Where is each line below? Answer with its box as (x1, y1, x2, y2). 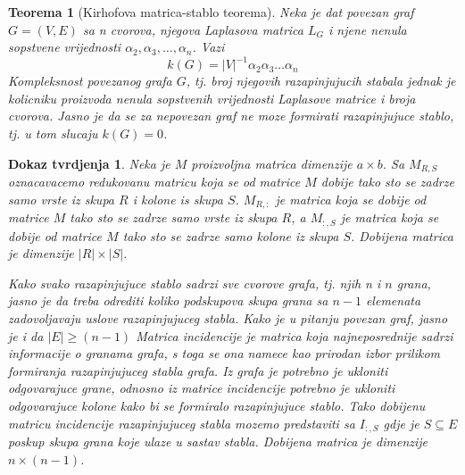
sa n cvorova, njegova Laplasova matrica (82, 20, 303, 38)
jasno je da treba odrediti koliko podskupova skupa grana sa (8, 291, 328, 310)
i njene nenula (328, 20, 407, 38)
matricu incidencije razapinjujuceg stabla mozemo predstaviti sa (8, 413, 355, 432)
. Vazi (192, 37, 225, 56)
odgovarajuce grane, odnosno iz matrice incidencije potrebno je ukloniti (8, 379, 395, 397)
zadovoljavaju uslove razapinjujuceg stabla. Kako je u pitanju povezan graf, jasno (8, 308, 448, 327)
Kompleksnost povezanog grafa (8, 71, 172, 90)
